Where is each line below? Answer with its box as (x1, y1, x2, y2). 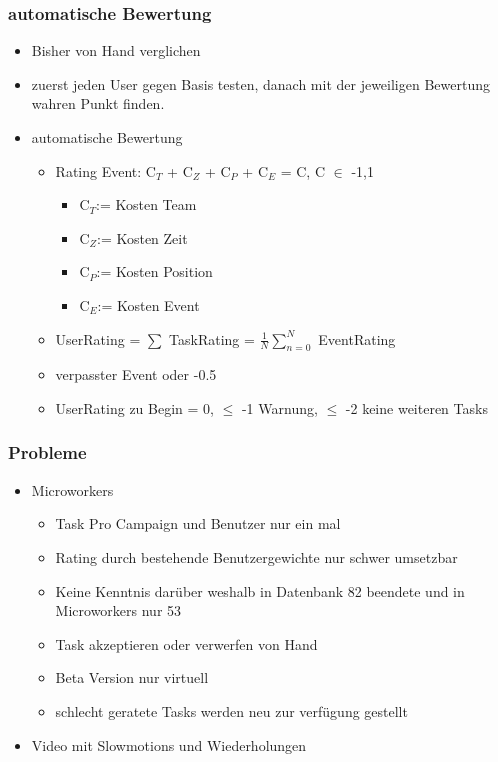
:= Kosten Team (96, 194, 197, 215)
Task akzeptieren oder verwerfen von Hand (55, 633, 318, 654)
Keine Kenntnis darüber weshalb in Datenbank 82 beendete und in (55, 580, 465, 601)
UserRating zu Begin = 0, (55, 397, 214, 418)
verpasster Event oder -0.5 (55, 364, 217, 385)
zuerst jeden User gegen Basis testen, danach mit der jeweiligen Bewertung (31, 73, 490, 94)
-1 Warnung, (241, 397, 318, 418)
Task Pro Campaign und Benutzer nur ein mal (55, 513, 341, 534)
